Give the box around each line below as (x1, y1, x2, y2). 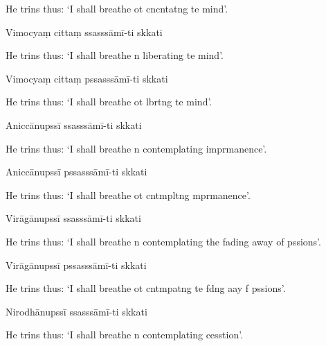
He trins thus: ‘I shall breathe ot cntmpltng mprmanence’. (6, 187, 251, 202)
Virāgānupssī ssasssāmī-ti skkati (6, 211, 141, 225)
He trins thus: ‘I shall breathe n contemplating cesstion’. (6, 327, 244, 342)
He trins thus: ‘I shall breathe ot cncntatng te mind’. (6, 1, 228, 15)
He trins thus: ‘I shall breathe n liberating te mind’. (6, 48, 224, 62)
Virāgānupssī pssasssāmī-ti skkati (6, 257, 147, 272)
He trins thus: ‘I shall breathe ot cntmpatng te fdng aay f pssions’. (6, 281, 286, 295)
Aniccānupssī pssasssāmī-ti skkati (6, 164, 147, 179)
